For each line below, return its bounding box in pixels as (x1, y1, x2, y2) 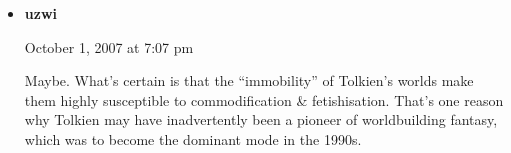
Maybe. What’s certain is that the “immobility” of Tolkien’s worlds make (24, 70, 474, 91)
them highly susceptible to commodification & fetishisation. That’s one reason (24, 89, 504, 110)
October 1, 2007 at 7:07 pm (24, 36, 194, 57)
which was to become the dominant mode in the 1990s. (24, 128, 362, 149)
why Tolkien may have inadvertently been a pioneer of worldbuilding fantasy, (24, 109, 498, 130)
